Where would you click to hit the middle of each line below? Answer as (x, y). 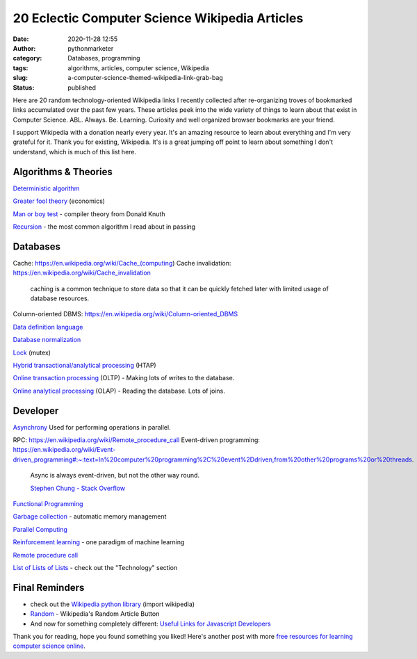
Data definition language (48, 327)
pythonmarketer (91, 48)
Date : (21, 39)
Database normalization (47, 340)
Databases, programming (104, 58)
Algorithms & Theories (63, 171)
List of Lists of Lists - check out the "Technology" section (95, 567)
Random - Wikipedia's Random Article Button (95, 614)
